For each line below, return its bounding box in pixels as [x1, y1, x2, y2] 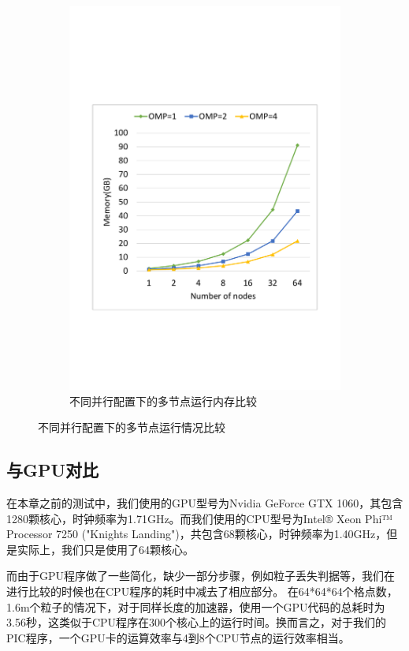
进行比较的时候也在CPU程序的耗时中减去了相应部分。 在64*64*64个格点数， [6, 583, 398, 600]
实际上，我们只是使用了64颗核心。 [17, 541, 194, 557]
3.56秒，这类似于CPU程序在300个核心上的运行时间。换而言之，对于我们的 [6, 614, 387, 630]
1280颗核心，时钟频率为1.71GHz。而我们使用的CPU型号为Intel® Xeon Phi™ [6, 510, 393, 526]
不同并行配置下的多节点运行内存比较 [69, 392, 257, 409]
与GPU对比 [6, 458, 99, 482]
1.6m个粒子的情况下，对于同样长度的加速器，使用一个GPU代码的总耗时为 [6, 598, 385, 615]
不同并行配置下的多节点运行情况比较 [38, 419, 225, 436]
